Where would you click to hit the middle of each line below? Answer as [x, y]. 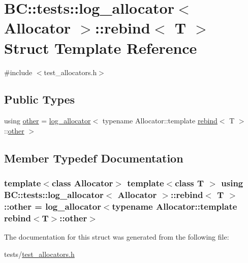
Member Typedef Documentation [94, 158]
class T [190, 183]
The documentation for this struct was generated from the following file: [117, 237]
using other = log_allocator [48, 121]
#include [18, 72]
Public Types [40, 99]
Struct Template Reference [101, 47]
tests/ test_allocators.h [39, 254]
